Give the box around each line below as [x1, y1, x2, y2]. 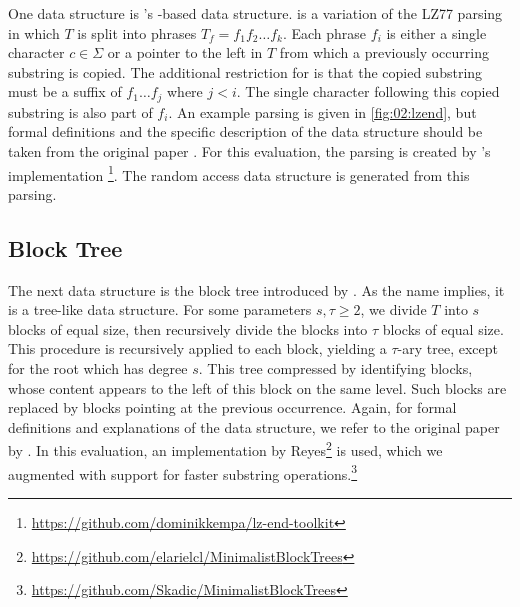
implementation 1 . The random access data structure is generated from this [8, 161, 470, 185]
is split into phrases [77, 22, 197, 43]
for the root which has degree [8, 358, 188, 379]
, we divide [360, 299, 427, 320]
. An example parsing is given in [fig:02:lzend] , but [168, 101, 477, 122]
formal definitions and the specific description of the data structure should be [8, 121, 483, 142]
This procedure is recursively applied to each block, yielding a [8, 338, 387, 359]
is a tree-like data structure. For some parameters [8, 299, 312, 320]
